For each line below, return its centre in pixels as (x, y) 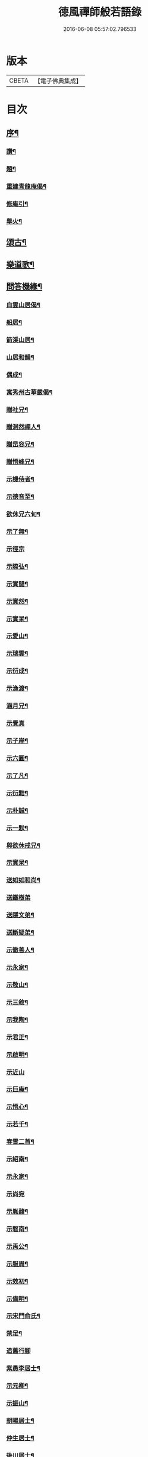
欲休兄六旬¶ (23, 514)
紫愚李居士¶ (23, 1368)
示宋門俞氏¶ (23, 1316)
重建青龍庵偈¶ (26, 187)
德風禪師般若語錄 (100, 12)
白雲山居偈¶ (23, 305)
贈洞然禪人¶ (23, 427)
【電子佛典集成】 (58, 81)
